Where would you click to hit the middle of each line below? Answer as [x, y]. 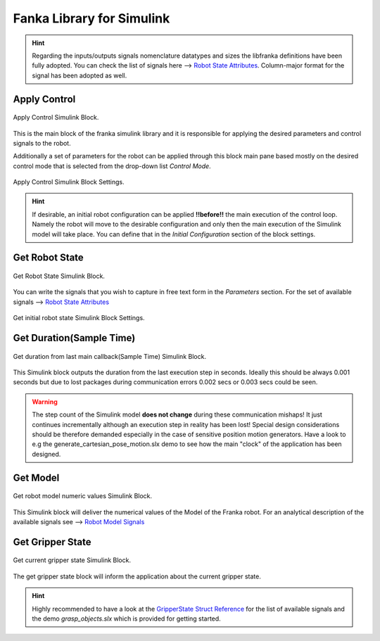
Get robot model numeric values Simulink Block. [83, 496]
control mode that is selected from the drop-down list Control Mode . [112, 166]
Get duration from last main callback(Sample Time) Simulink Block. [110, 356]
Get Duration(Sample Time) [74, 338]
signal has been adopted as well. [80, 75]
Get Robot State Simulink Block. [59, 276]
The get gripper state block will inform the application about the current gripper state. [137, 576]
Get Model [36, 477]
